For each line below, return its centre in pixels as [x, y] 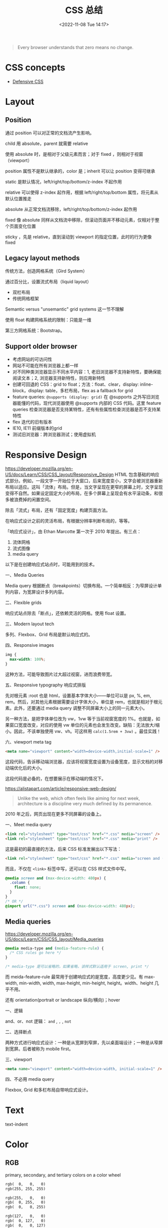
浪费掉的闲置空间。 [33, 500]
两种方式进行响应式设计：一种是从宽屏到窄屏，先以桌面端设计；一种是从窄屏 [84, 1042]
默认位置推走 [18, 198]
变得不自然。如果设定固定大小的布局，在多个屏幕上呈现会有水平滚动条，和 [82, 494]
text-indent [17, 1124]
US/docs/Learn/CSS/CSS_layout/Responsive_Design [59, 474]
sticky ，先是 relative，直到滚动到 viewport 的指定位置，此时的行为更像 [78, 236]
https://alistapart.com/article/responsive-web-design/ [61, 788]
